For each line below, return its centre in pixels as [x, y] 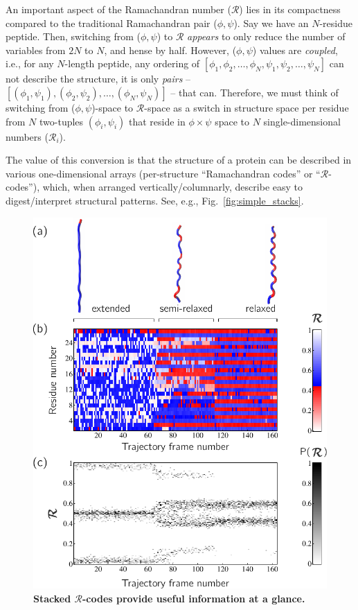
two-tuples [62, 121]
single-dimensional [302, 121]
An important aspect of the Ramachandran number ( [118, 9]
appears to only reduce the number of [266, 36]
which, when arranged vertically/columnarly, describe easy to [172, 187]
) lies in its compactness [290, 9]
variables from [36, 50]
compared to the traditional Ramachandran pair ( [111, 23]
